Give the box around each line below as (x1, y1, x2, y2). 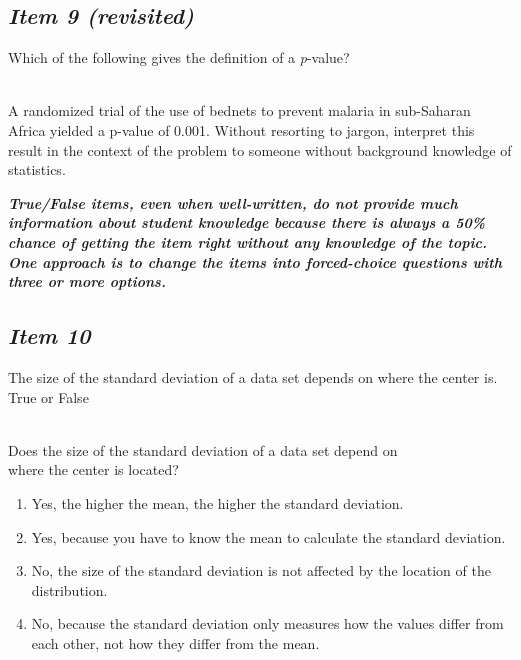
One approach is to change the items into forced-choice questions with (8, 251, 502, 272)
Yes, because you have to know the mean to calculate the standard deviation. (31, 526, 506, 547)
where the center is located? (8, 459, 179, 480)
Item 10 (8, 320, 91, 351)
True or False (8, 386, 89, 407)
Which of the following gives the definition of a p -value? (8, 47, 350, 68)
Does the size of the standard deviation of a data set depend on (8, 439, 398, 460)
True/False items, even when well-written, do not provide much (8, 192, 458, 213)
